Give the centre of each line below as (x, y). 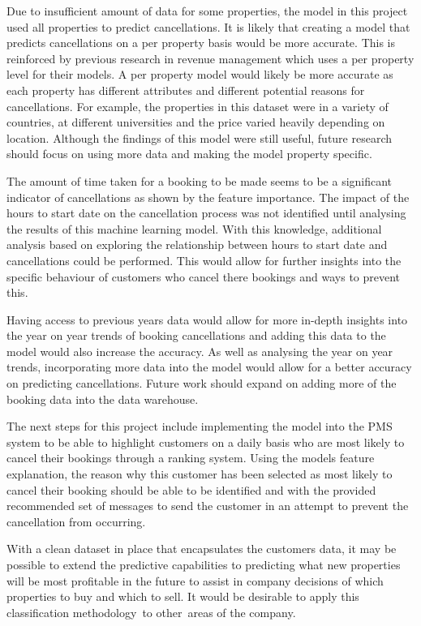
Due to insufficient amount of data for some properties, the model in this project (207, 11)
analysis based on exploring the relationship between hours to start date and (197, 244)
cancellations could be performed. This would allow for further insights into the (204, 260)
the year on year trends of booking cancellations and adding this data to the (196, 335)
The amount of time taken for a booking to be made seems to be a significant (200, 180)
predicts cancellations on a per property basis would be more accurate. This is (201, 43)
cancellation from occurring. (76, 521)
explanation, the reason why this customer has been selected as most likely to (200, 474)
